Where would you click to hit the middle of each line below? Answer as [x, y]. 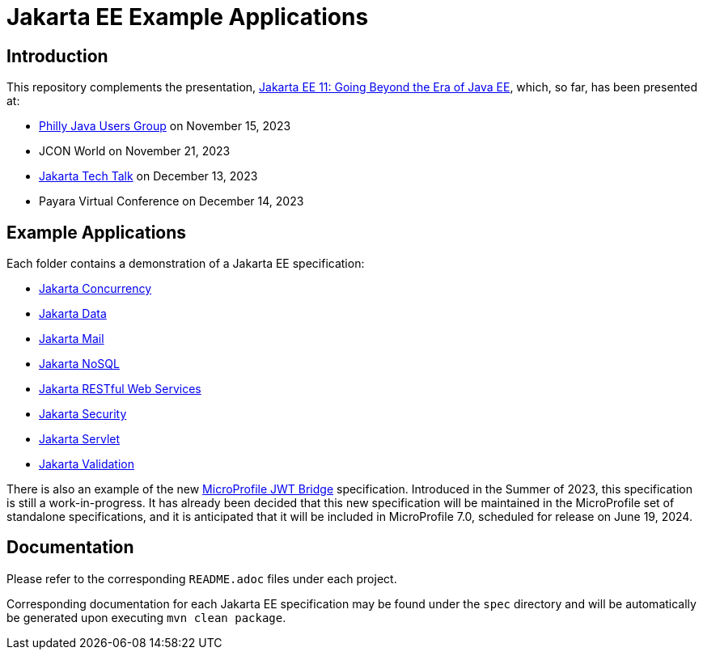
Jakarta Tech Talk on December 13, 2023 [148, 176]
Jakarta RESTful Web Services [120, 389]
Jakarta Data [73, 314]
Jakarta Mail [72, 339]
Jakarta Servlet [80, 439]
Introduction [57, 56]
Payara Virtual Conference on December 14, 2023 [172, 201]
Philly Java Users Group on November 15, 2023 [165, 126]
